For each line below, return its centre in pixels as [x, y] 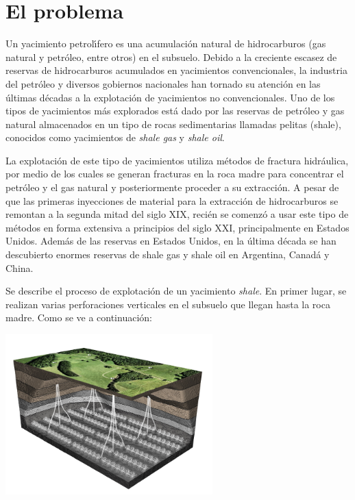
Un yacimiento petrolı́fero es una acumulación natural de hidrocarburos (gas [166, 43]
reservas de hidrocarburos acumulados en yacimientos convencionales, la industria [176, 70]
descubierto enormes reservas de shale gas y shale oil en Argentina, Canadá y [168, 254]
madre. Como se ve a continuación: [79, 317]
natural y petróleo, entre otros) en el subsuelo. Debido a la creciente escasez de [171, 57]
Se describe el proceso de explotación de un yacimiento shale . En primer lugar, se [176, 291]
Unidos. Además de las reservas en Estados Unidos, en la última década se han [171, 241]
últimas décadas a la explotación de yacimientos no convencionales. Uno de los [170, 97]
